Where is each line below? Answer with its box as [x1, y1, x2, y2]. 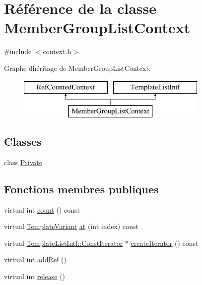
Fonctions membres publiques [4, 181, 159, 196]
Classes [4, 134, 42, 149]
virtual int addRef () [4, 254, 67, 265]
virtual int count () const [4, 204, 80, 215]
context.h [43, 46, 71, 57]
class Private [4, 157, 42, 167]
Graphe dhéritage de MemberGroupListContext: [4, 62, 151, 73]
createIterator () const [131, 237, 199, 248]
